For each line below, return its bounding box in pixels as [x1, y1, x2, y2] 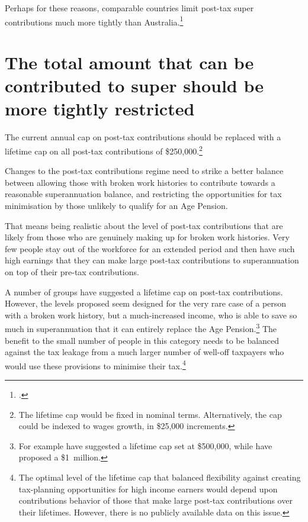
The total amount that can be [5, 50, 254, 75]
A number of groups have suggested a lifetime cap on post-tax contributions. [5, 285, 283, 298]
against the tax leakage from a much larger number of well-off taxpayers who [5, 346, 284, 358]
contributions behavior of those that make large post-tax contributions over [18, 494, 293, 507]
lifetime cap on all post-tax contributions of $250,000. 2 [5, 143, 203, 157]
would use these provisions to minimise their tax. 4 [5, 357, 186, 372]
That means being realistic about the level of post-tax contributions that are [5, 219, 283, 231]
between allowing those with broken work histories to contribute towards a [5, 176, 275, 188]
